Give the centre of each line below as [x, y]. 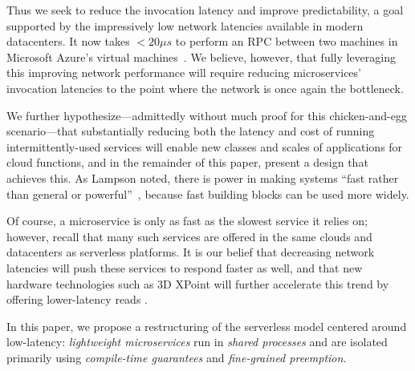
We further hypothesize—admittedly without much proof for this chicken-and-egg [207, 115]
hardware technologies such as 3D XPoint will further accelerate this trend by [198, 283]
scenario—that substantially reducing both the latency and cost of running [191, 131]
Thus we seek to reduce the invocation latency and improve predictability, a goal [205, 10]
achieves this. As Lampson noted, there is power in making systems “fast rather [203, 177]
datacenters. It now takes [68, 41]
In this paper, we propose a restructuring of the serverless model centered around [207, 326]
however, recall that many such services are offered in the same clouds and [189, 236]
